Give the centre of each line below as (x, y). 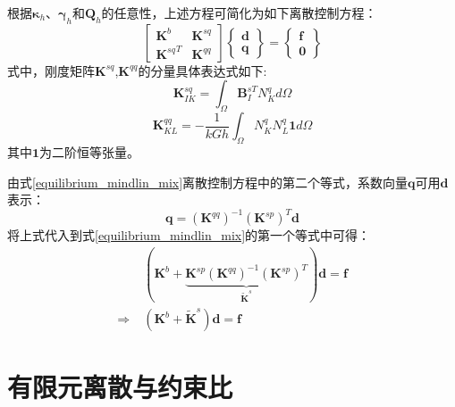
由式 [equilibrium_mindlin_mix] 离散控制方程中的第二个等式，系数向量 (208, 182)
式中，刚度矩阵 (51, 70)
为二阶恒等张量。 (90, 151)
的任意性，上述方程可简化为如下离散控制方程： (239, 12)
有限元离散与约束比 (120, 387)
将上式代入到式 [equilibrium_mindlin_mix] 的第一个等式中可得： (189, 235)
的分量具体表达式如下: (202, 70)
